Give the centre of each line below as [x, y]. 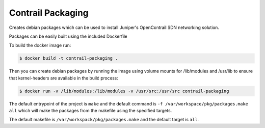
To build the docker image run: [40, 45]
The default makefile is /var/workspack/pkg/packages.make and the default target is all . [104, 120]
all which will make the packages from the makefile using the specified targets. [91, 111]
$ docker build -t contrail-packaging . [68, 58]
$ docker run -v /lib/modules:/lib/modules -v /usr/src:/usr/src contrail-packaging [124, 91]
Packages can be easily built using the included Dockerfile [68, 36]
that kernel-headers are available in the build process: [64, 78]
